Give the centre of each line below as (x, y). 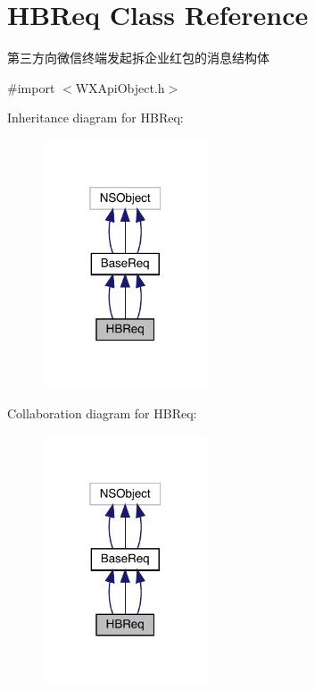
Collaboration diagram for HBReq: (102, 413)
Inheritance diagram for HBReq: (95, 118)
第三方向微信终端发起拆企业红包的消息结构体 (138, 58)
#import (31, 87)
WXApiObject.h (120, 87)
